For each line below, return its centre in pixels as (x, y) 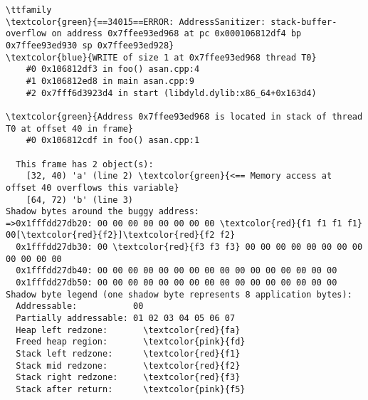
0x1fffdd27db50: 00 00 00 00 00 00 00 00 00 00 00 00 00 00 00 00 (177, 283)
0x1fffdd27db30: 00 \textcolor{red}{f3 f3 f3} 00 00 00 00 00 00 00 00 (189, 247)
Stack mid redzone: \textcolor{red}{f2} (128, 365)
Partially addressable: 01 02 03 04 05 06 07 (126, 319)
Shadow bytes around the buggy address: (103, 212)
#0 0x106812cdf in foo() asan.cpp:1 (113, 141)
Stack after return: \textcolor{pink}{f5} (131, 389)
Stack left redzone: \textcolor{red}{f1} (128, 354)
